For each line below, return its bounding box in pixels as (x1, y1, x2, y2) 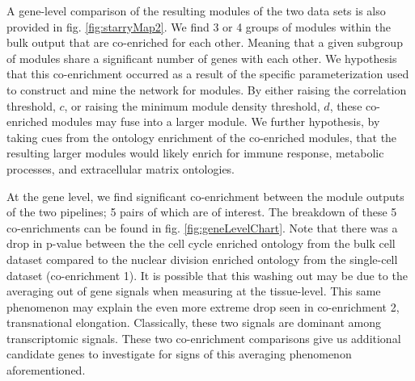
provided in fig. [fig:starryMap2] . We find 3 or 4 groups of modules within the (6, 18, 391, 35)
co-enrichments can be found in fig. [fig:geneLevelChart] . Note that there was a (6, 219, 398, 236)
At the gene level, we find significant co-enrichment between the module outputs (6, 187, 404, 204)
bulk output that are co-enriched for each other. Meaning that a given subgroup (6, 34, 403, 51)
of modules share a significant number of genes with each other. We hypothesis (6, 49, 397, 66)
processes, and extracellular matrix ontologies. (6, 160, 235, 177)
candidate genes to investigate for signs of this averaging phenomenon (6, 345, 352, 362)
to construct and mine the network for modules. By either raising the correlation (6, 81, 407, 98)
